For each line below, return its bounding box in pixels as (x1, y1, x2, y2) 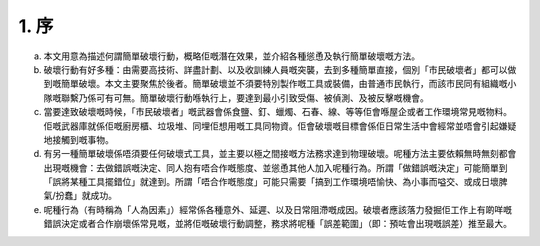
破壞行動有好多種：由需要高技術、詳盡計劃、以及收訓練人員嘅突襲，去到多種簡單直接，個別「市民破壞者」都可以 (43, 63, 508, 75)
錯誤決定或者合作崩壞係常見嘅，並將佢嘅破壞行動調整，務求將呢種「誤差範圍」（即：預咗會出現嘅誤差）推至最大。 (43, 218, 512, 230)
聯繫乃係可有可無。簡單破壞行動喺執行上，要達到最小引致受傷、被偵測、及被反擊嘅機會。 (60, 91, 429, 104)
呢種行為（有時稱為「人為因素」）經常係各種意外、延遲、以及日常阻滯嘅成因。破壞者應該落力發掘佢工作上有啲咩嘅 (43, 203, 512, 215)
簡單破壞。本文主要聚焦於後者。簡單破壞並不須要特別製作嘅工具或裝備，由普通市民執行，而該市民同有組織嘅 (60, 78, 508, 90)
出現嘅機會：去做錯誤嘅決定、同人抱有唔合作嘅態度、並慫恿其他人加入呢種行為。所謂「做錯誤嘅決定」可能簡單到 (43, 161, 508, 174)
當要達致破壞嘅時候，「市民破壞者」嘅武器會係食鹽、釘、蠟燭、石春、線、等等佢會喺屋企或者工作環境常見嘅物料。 (43, 106, 512, 118)
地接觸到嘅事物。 (43, 133, 114, 145)
